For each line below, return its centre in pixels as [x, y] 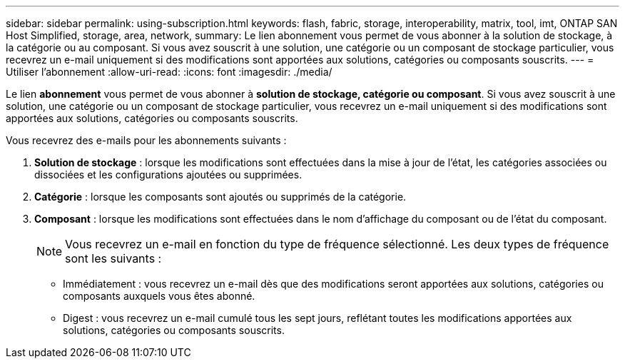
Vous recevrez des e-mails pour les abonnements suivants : [146, 140]
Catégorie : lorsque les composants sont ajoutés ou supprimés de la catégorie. [220, 197]
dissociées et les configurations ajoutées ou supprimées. [168, 175]
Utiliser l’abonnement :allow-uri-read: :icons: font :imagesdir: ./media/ [169, 72]
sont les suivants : [113, 258]
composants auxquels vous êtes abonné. [159, 296]
